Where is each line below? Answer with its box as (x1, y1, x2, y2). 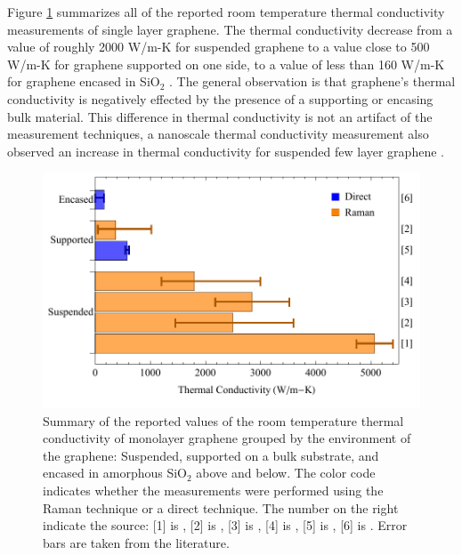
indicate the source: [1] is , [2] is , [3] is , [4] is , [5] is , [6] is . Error (43, 516, 408, 535)
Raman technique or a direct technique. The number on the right (43, 498, 399, 517)
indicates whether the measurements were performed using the (43, 481, 384, 500)
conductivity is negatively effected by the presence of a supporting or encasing (7, 89, 434, 108)
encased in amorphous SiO (43, 463, 187, 482)
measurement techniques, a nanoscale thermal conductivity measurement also (7, 125, 429, 143)
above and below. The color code (196, 463, 376, 482)
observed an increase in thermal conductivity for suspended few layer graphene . (7, 141, 444, 160)
